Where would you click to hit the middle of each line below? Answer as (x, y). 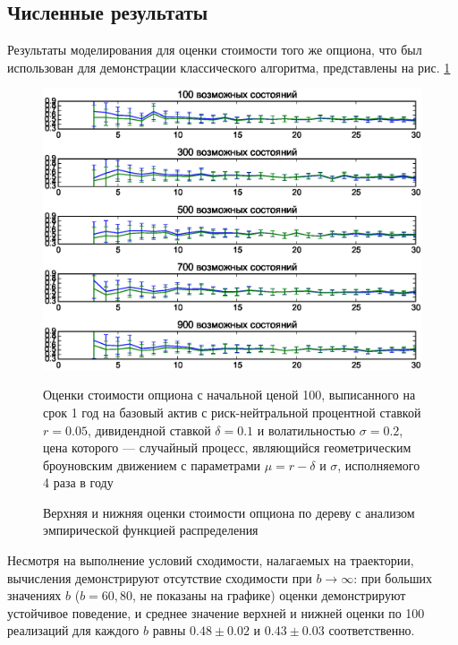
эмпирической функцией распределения (151, 530)
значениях (34, 595)
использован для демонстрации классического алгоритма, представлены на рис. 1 (229, 67)
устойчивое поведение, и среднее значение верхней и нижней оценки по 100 (216, 612)
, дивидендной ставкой (149, 430)
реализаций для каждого (73, 630)
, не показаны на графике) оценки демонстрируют (269, 595)
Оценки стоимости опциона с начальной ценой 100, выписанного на (229, 395)
